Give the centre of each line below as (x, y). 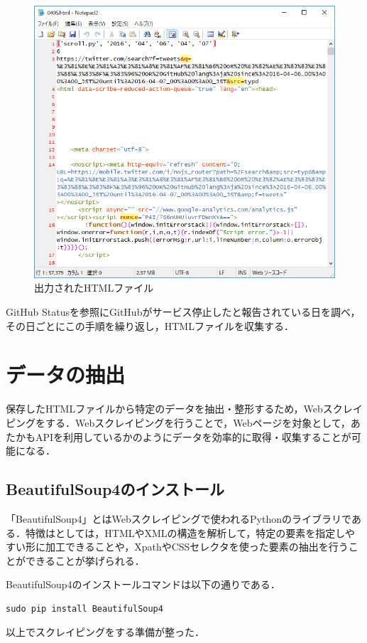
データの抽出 (66, 374)
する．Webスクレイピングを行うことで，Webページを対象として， (198, 422)
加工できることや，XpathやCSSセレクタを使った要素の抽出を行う (197, 547)
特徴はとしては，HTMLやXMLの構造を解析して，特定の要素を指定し (185, 532)
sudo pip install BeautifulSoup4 (84, 609)
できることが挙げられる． (85, 560)
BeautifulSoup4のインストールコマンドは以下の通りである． (143, 584)
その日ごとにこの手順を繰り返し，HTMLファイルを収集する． (150, 325)
